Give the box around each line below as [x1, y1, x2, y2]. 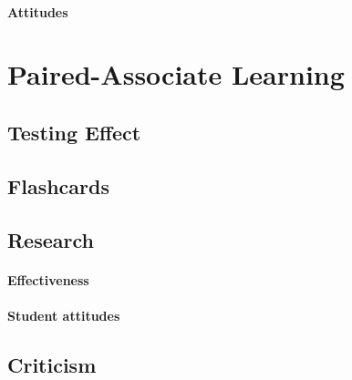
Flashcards [7, 171, 109, 200]
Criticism [7, 350, 97, 378]
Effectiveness [7, 270, 89, 289]
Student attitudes [7, 305, 120, 324]
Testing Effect [7, 118, 141, 146]
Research [7, 225, 94, 253]
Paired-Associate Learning [7, 56, 345, 93]
